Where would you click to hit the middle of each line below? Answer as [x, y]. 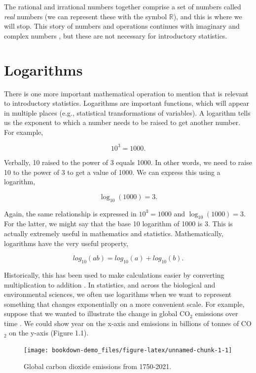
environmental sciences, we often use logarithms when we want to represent [118, 294]
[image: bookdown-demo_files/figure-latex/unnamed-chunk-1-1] [128, 351]
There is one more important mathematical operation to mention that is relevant [126, 93]
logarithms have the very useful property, [66, 243]
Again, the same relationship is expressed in [70, 213]
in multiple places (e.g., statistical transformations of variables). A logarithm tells [127, 112]
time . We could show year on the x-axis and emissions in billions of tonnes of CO [128, 323]
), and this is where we [208, 16]
